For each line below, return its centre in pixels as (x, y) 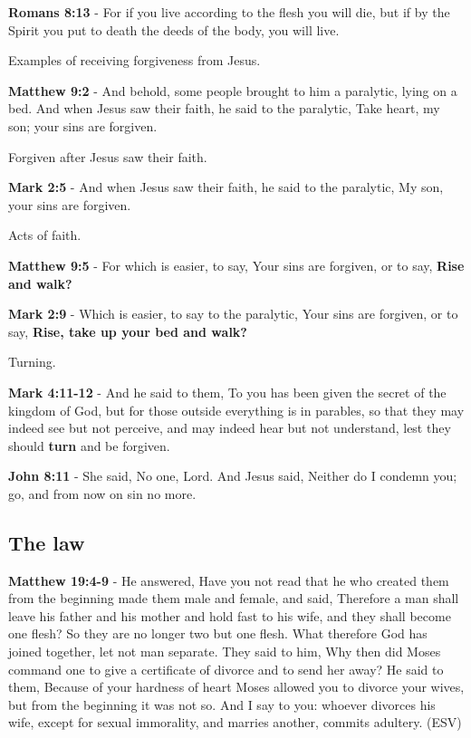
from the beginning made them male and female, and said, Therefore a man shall (234, 598)
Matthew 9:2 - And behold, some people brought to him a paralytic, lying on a (233, 90)
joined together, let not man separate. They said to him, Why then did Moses (225, 652)
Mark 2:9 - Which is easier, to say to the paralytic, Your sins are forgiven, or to (233, 314)
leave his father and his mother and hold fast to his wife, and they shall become (230, 615)
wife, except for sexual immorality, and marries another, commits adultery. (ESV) (235, 722)
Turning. (32, 362)
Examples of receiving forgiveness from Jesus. (135, 60)
